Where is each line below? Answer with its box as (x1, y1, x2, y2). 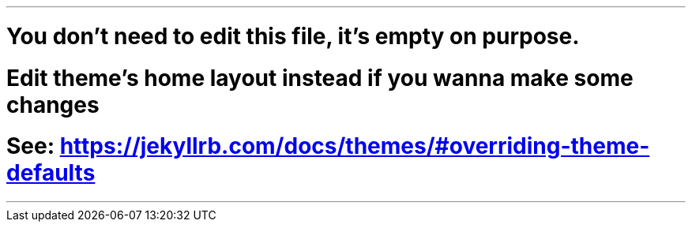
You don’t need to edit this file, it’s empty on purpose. (6, 22, 580, 50)
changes (6, 91, 100, 118)
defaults (6, 159, 96, 187)
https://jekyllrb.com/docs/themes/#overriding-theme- (59, 133, 650, 160)
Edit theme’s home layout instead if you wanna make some (6, 64, 634, 92)
